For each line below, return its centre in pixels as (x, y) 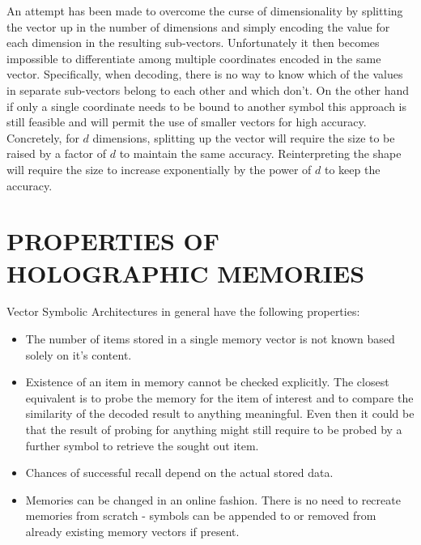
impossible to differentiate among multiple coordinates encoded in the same (194, 58)
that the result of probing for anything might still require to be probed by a (214, 429)
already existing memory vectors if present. (132, 531)
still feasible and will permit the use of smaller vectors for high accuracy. (187, 122)
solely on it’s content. (79, 354)
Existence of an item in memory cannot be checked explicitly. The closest (207, 382)
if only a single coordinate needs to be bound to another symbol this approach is (207, 106)
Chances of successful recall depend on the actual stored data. (179, 473)
